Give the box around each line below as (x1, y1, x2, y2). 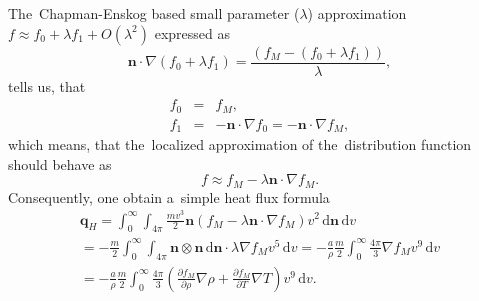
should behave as (8, 153, 112, 174)
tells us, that (8, 75, 86, 96)
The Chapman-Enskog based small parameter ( (8, 3, 300, 23)
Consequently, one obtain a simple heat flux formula (8, 186, 330, 207)
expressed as (154, 22, 230, 43)
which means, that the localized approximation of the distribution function (8, 134, 472, 155)
